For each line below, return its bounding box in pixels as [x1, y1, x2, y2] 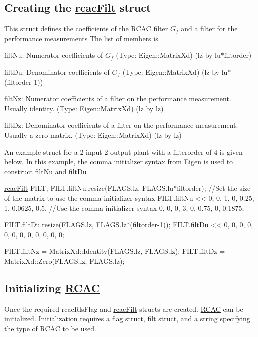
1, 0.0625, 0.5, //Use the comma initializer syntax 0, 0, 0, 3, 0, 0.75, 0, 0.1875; [4, 202, 244, 213]
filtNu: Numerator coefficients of [4, 50, 103, 60]
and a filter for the [181, 23, 238, 34]
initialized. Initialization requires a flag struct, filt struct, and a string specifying [4, 313, 250, 324]
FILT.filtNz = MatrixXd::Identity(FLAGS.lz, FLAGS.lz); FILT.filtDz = [4, 246, 225, 256]
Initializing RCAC [4, 280, 100, 295]
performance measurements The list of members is [4, 33, 158, 43]
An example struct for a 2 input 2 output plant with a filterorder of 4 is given [4, 146, 243, 157]
